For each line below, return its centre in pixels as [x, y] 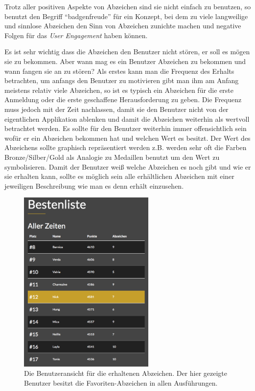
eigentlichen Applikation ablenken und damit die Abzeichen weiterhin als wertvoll [127, 119]
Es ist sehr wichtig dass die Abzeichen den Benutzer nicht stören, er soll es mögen [127, 52]
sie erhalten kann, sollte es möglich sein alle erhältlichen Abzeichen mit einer [119, 176]
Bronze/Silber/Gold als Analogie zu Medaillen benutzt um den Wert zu [112, 157]
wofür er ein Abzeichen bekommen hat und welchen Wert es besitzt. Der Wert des [127, 138]
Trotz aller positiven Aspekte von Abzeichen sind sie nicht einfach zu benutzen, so [128, 6]
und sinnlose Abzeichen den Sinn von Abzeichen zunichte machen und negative [123, 26]
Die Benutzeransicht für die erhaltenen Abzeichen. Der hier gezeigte [126, 373]
